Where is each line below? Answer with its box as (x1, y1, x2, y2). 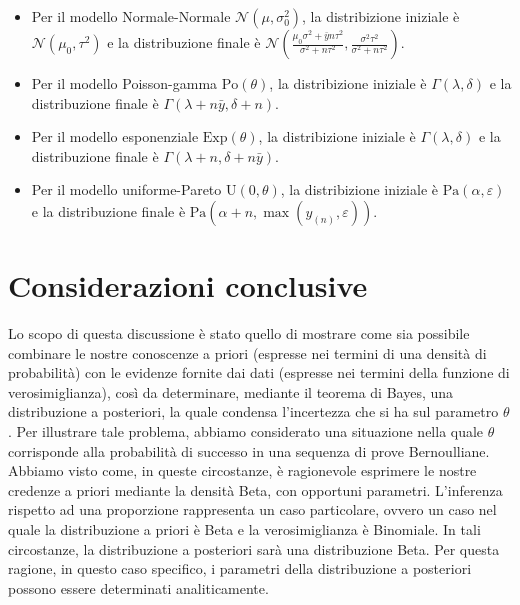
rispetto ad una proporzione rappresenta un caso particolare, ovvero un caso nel (8, 499, 497, 520)
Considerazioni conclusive (8, 265, 368, 306)
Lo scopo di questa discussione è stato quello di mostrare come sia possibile (8, 323, 470, 344)
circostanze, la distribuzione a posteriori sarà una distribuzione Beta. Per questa (8, 538, 500, 559)
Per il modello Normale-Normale (31, 6, 231, 26)
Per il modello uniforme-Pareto (31, 179, 222, 200)
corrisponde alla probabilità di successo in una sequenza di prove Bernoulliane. (8, 440, 490, 461)
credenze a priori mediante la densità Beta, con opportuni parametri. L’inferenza (8, 479, 503, 500)
